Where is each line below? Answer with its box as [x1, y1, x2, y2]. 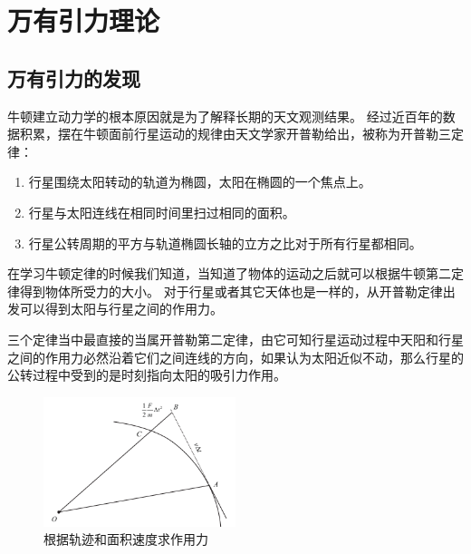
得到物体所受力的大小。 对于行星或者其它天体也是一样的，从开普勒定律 [19, 281, 443, 300]
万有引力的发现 [7, 63, 140, 92]
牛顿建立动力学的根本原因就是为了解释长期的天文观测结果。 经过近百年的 [7, 106, 443, 125]
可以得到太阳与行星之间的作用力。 [19, 299, 223, 318]
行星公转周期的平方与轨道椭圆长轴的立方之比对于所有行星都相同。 [28, 233, 422, 252]
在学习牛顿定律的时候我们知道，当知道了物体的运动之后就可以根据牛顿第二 [7, 264, 451, 283]
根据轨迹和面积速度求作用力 [43, 530, 208, 549]
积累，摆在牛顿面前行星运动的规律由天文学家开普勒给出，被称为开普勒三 [19, 124, 451, 143]
